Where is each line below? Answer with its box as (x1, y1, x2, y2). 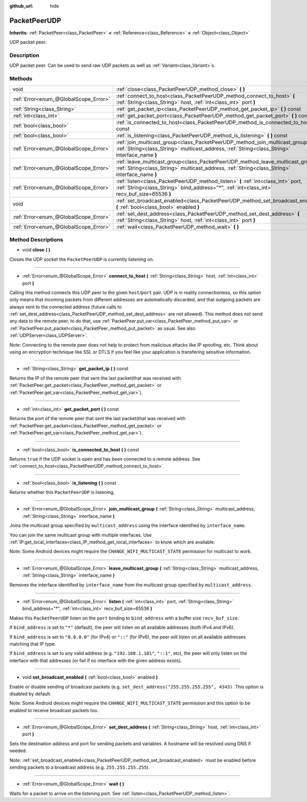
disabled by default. (9, 691, 51, 697)
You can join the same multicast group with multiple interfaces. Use (9, 532, 152, 538)
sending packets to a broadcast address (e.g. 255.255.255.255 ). (9, 764, 150, 770)
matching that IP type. (9, 640, 56, 647)
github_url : (9, 3, 33, 9)
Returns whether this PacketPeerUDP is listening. (9, 489, 115, 495)
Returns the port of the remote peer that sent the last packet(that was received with (9, 416, 186, 422)
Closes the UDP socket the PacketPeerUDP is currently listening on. (9, 256, 155, 262)
